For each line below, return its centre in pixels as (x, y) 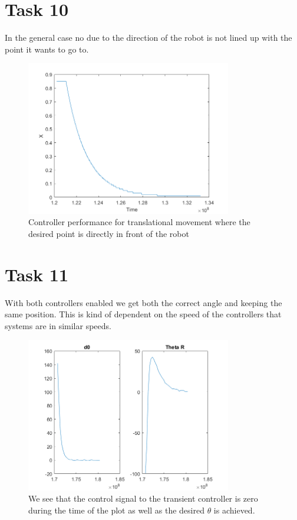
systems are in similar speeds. (58, 325)
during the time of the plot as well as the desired (116, 510)
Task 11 (37, 274)
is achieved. (234, 510)
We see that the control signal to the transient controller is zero (143, 498)
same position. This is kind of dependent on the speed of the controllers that (143, 314)
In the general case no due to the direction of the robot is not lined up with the (148, 38)
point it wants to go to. (47, 49)
